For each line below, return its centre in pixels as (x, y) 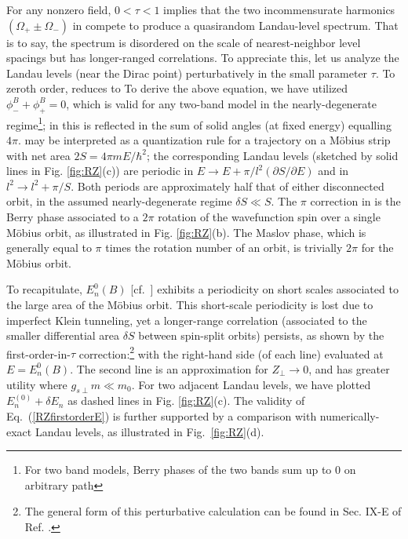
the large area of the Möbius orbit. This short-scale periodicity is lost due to (190, 304)
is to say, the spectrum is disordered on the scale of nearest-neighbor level (184, 42)
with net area (38, 155)
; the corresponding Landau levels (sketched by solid (273, 155)
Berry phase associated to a (73, 216)
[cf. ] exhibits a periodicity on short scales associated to (264, 289)
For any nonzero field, (59, 9)
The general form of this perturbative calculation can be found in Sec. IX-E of (213, 511)
